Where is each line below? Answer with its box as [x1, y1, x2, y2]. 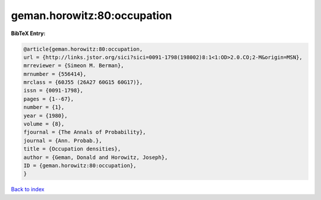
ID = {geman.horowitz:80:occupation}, [23, 162, 137, 169]
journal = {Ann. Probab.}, [23, 137, 102, 144]
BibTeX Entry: [11, 30, 46, 37]
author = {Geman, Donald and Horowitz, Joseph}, [23, 154, 168, 161]
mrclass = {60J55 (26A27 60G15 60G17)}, [23, 79, 143, 86]
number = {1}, [23, 104, 65, 111]
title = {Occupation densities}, [23, 146, 121, 152]
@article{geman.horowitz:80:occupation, [23, 45, 143, 52]
